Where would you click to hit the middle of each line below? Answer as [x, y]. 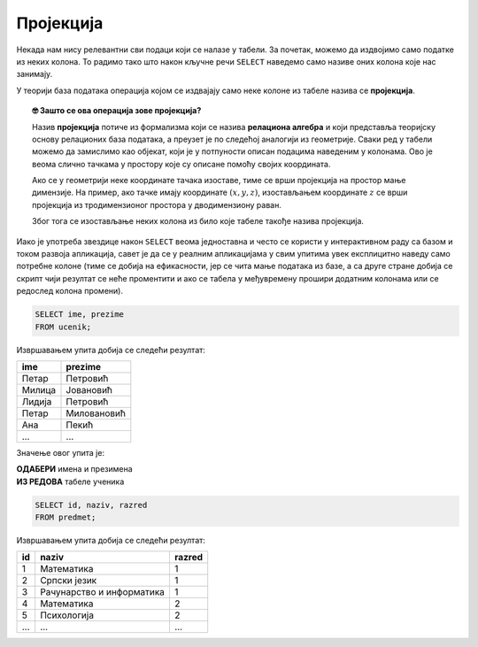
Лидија [37, 401]
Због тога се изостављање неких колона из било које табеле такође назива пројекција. [198, 221]
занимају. [35, 74]
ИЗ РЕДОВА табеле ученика [70, 481]
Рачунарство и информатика [103, 592]
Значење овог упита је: [61, 452]
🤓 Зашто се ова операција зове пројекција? [117, 111]
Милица [39, 389]
